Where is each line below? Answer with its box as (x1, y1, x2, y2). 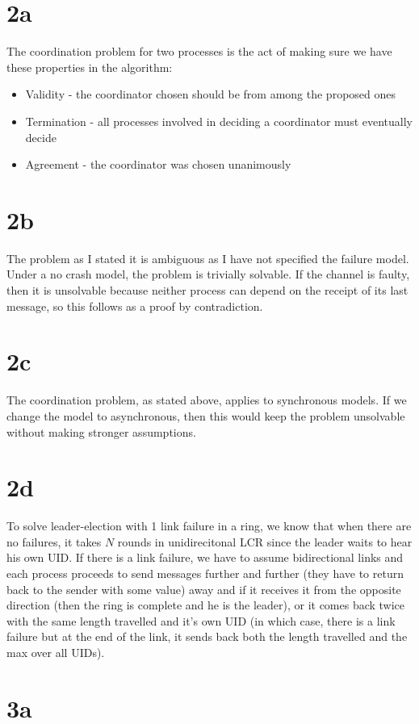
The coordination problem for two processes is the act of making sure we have (6, 43, 392, 60)
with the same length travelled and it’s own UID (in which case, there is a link (6, 612, 396, 629)
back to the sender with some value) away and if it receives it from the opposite (6, 580, 401, 597)
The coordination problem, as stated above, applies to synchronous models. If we (6, 391, 407, 408)
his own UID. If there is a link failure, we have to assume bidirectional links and (6, 549, 404, 566)
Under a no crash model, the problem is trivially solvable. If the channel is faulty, (6, 266, 410, 282)
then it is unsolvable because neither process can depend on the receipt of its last (6, 282, 409, 298)
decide (25, 128, 57, 145)
